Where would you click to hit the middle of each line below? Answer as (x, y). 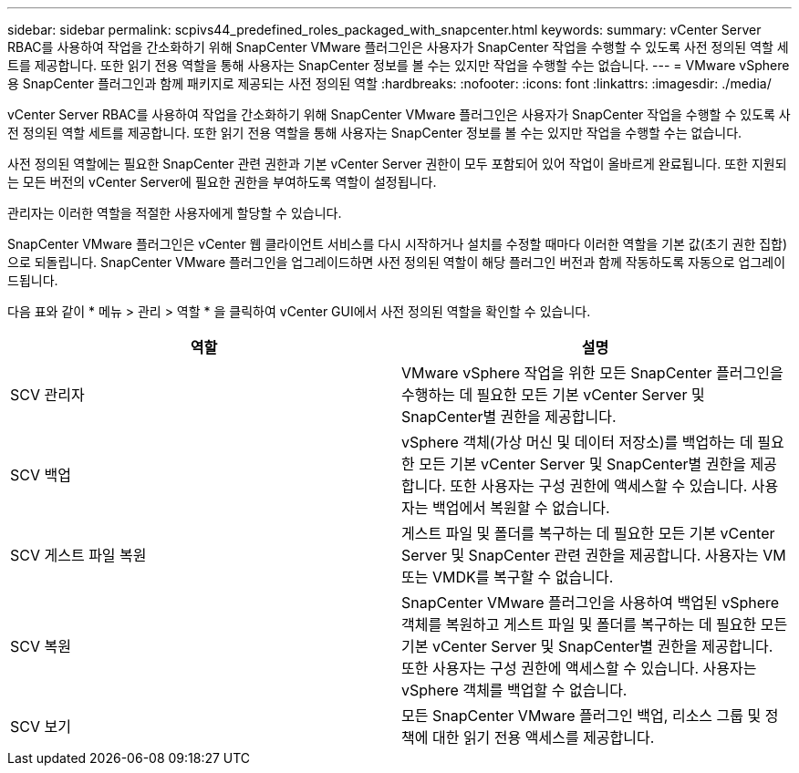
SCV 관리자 (47, 395)
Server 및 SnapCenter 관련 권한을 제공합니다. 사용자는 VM (594, 555)
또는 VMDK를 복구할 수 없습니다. (508, 577)
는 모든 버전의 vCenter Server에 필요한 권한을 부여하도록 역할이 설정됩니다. (222, 182)
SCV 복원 (41, 646)
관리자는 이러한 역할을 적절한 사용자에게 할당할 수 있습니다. (175, 213)
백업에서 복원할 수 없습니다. (521, 508)
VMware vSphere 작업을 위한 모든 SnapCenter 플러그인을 (592, 373)
